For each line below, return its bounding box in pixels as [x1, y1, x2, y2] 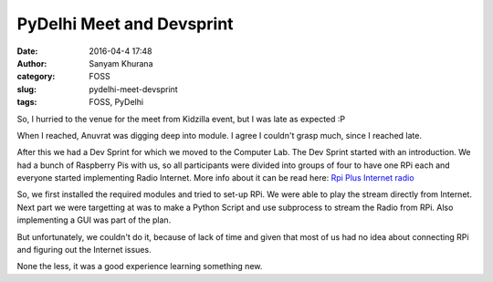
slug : [16, 83, 37, 95]
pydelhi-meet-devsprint [89, 83, 178, 95]
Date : [16, 46, 38, 57]
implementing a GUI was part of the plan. [16, 214, 172, 225]
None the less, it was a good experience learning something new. [16, 261, 263, 272]
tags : [16, 97, 37, 108]
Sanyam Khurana [89, 57, 153, 68]
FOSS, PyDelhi [89, 97, 144, 108]
